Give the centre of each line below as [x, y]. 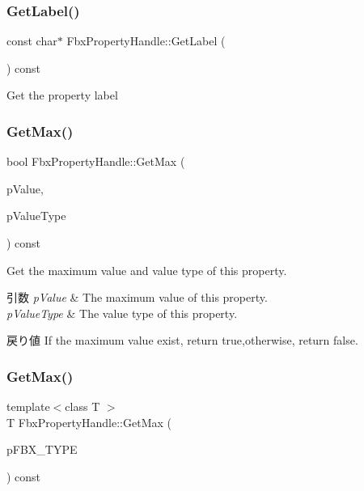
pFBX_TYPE [42, 449]
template [28, 406]
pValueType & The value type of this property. [122, 313]
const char [32, 41]
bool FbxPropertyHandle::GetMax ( [96, 161]
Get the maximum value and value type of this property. [147, 270]
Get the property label [62, 95]
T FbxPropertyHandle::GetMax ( [89, 422]
